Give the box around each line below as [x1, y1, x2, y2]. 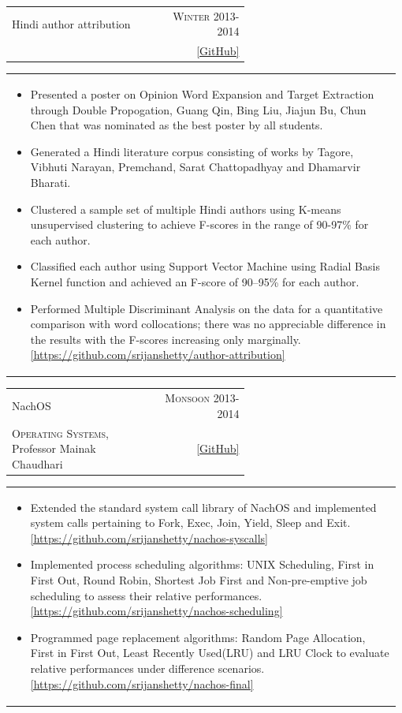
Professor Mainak [12, 440, 96, 457]
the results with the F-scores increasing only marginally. [30, 330, 301, 347]
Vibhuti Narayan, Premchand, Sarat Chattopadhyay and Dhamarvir [30, 159, 361, 175]
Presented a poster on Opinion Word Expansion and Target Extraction [30, 86, 374, 103]
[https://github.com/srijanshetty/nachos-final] [30, 675, 254, 692]
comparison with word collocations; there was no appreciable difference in [30, 315, 386, 332]
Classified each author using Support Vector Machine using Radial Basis [30, 258, 380, 274]
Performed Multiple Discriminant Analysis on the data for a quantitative [30, 300, 383, 316]
